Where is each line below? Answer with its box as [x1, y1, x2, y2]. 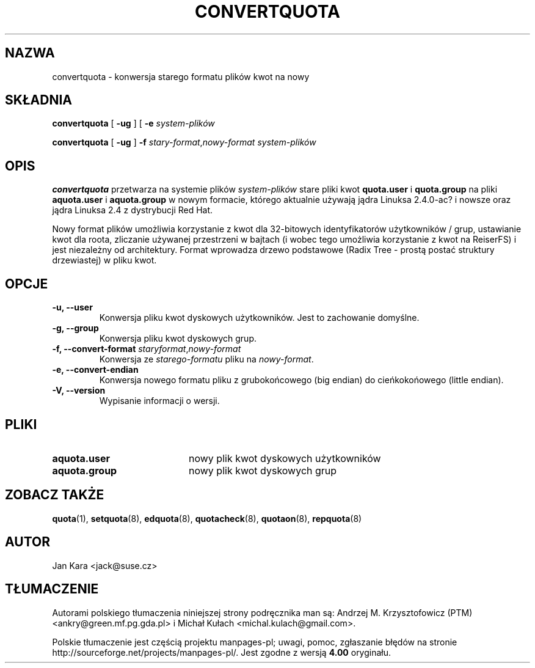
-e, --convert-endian [52, 364, 139, 375]
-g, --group [52, 323, 99, 334]
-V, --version [52, 385, 106, 396]
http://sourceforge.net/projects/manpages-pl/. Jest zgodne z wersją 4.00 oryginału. [52, 647, 391, 658]
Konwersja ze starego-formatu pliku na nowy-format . [99, 354, 314, 365]
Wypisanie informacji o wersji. [99, 395, 220, 406]
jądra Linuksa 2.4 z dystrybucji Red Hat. [52, 205, 213, 216]
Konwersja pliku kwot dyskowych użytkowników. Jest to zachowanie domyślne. [99, 312, 420, 323]
